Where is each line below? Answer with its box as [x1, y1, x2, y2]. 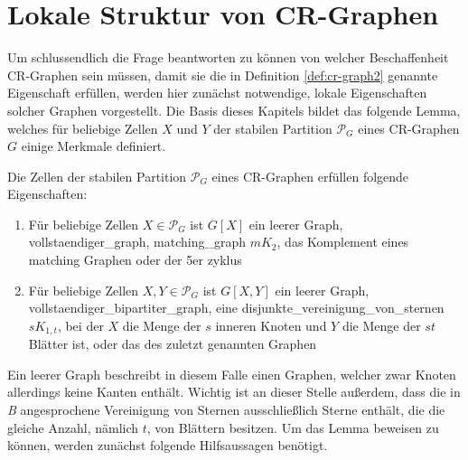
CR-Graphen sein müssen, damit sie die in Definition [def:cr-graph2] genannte [7, 65, 438, 84]
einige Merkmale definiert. [21, 136, 166, 155]
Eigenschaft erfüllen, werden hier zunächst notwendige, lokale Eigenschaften [7, 83, 427, 102]
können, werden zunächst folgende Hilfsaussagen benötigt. [7, 436, 328, 455]
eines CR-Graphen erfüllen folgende [211, 166, 409, 185]
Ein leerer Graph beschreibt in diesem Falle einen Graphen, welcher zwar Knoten [7, 364, 456, 383]
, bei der [57, 315, 104, 334]
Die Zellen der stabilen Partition [7, 166, 187, 185]
